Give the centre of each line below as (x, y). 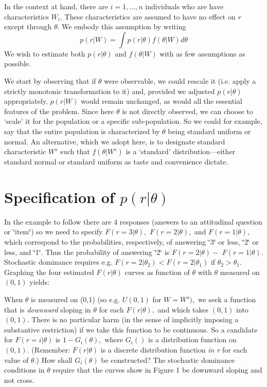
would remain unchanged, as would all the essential (162, 101)
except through (28, 26)
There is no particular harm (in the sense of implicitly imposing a (135, 319)
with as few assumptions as (202, 53)
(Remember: (51, 349)
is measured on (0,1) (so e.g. (75, 299)
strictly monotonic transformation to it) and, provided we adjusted (110, 91)
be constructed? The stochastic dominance (168, 360)
